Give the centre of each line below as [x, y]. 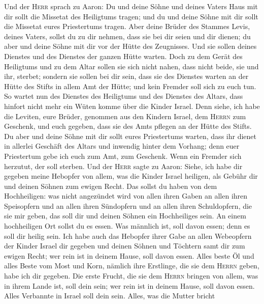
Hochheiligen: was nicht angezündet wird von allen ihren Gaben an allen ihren [126, 196]
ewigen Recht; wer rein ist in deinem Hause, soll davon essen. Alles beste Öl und [129, 255]
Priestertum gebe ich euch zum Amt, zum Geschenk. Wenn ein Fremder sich [123, 156]
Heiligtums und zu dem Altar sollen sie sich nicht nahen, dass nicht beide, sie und [131, 66]
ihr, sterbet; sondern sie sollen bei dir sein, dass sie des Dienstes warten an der [126, 76]
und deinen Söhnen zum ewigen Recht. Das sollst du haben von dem [111, 186]
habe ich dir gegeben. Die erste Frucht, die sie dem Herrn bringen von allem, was [131, 276]
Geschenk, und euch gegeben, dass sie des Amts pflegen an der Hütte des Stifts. [128, 126]
